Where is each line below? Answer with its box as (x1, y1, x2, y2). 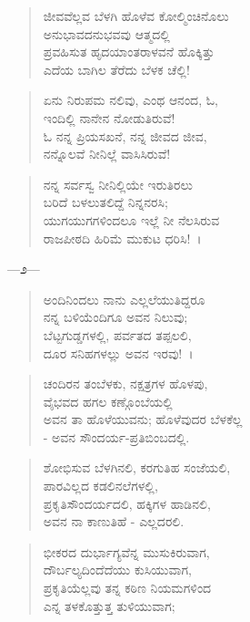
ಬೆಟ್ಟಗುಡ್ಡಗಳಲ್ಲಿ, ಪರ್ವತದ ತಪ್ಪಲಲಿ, (43, 325, 192, 344)
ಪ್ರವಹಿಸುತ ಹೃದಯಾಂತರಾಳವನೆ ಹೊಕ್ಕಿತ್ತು (43, 42, 215, 61)
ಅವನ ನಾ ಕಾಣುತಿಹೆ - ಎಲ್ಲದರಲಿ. (43, 512, 185, 531)
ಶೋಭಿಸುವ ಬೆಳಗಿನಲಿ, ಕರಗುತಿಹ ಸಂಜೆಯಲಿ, (43, 458, 231, 477)
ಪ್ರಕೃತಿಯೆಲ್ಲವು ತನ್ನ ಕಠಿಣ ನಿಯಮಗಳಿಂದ (43, 578, 212, 597)
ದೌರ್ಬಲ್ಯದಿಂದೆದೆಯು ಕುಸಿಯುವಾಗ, (43, 560, 192, 579)
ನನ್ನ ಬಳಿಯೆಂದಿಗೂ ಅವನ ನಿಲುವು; (43, 307, 188, 327)
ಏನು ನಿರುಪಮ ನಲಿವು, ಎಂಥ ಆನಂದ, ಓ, (43, 90, 219, 109)
